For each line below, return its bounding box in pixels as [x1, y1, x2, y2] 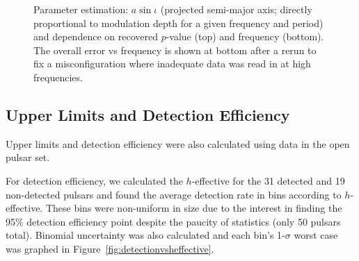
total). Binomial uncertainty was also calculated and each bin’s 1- [6, 228, 285, 242]
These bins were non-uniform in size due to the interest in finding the [45, 201, 342, 215]
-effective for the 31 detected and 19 [191, 173, 345, 187]
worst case [294, 228, 338, 242]
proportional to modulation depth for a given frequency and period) [33, 15, 324, 30]
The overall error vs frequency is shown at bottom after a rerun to [33, 42, 317, 57]
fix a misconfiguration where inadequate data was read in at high [33, 56, 311, 71]
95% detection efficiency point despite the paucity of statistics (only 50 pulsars [6, 214, 341, 228]
